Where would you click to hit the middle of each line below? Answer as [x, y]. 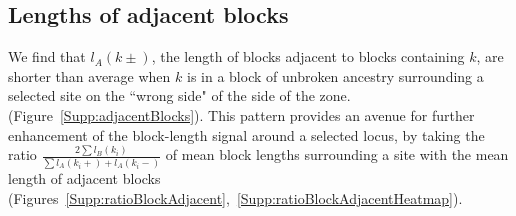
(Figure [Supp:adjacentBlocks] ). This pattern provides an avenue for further [241, 114]
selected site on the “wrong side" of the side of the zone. [179, 95]
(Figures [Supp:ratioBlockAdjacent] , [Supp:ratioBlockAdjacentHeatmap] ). [235, 197]
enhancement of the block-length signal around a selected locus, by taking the [246, 134]
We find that [47, 56]
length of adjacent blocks [84, 177]
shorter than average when [89, 75]
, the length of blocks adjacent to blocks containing [308, 56]
